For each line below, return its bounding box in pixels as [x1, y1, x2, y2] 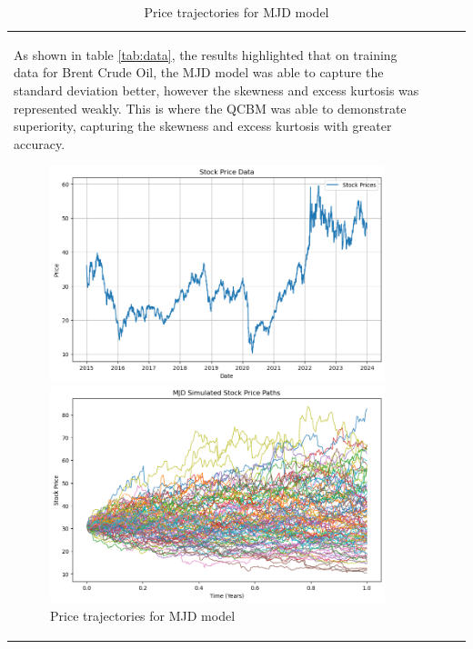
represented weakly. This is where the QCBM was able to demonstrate [14, 98, 407, 117]
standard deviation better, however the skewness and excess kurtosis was [14, 81, 419, 100]
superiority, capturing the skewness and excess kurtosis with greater [14, 116, 392, 135]
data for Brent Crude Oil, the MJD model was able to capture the [14, 63, 384, 82]
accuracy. [14, 134, 65, 153]
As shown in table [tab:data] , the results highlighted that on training [14, 45, 398, 64]
